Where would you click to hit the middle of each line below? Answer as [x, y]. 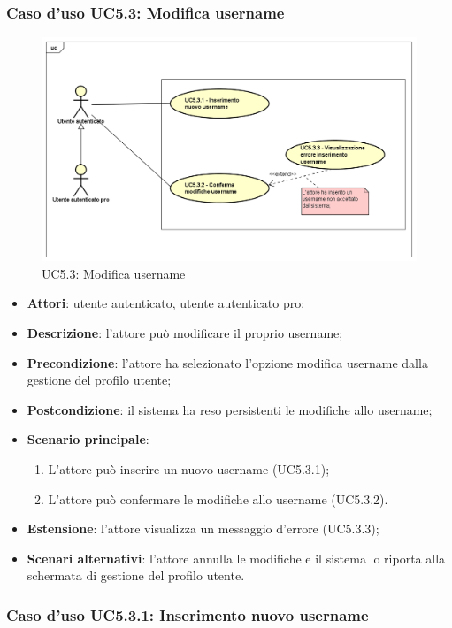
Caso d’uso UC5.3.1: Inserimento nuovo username [188, 614]
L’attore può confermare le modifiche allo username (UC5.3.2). [218, 498]
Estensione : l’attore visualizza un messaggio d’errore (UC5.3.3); [203, 528]
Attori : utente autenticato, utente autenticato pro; [166, 303]
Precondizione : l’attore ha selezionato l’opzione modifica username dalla [227, 362]
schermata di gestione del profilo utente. [136, 575]
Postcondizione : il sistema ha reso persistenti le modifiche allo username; [230, 409]
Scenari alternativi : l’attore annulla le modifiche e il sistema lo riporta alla [236, 558]
